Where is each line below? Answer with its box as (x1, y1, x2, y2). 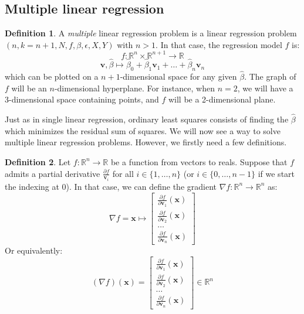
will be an (11, 81, 47, 94)
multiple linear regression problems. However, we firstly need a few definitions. (5, 136, 287, 148)
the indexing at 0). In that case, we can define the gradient (5, 180, 217, 192)
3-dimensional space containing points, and (5, 93, 159, 105)
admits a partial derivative (5, 167, 100, 179)
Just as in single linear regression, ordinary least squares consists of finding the (5, 113, 289, 125)
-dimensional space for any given (120, 70, 237, 83)
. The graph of (244, 70, 296, 83)
